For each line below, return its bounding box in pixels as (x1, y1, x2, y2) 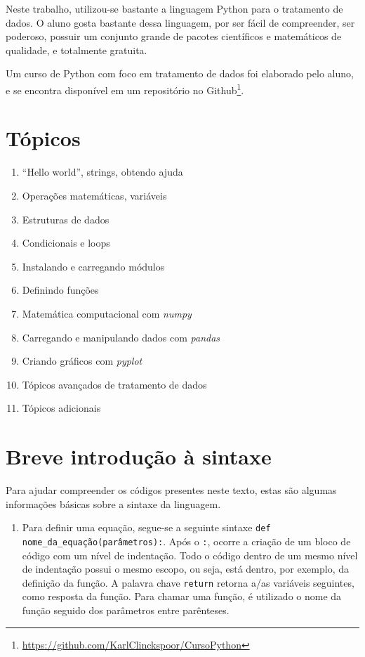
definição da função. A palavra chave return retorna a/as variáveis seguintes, (22, 575, 354, 590)
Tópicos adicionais (22, 401, 101, 415)
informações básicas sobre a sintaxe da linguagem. (6, 496, 221, 511)
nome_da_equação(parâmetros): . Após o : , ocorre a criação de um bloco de (22, 533, 351, 548)
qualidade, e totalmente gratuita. (6, 42, 147, 57)
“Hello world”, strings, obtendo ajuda (22, 164, 183, 179)
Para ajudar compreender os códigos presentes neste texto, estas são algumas (6, 483, 337, 497)
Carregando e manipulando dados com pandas (22, 330, 220, 344)
